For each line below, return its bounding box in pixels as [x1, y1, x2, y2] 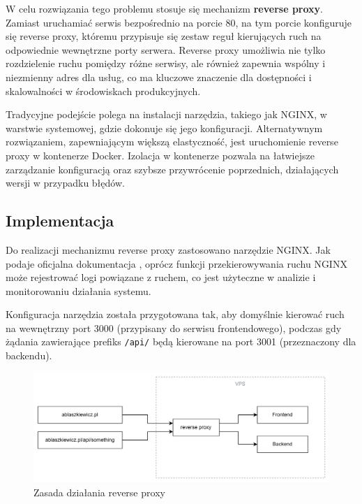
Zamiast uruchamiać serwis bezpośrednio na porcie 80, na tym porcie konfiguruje [6, 15, 352, 29]
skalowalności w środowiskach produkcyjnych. [6, 83, 201, 98]
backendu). [6, 348, 52, 363]
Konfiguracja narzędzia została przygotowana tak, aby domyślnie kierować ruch [6, 307, 345, 322]
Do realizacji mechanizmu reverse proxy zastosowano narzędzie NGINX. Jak [6, 242, 331, 257]
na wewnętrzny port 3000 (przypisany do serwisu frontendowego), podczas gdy [6, 320, 342, 335]
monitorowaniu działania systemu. [6, 283, 151, 298]
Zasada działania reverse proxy [33, 485, 165, 500]
